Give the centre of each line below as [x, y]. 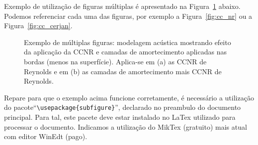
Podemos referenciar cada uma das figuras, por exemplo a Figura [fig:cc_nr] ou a [128, 16]
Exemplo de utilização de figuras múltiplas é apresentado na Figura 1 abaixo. [122, 6]
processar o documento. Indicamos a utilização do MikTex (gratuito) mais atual [126, 126]
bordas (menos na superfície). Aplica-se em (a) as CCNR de [115, 61]
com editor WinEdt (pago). [46, 136]
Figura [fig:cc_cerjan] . [38, 25]
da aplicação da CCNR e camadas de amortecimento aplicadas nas [125, 52]
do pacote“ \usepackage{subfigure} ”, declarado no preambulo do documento [123, 107]
